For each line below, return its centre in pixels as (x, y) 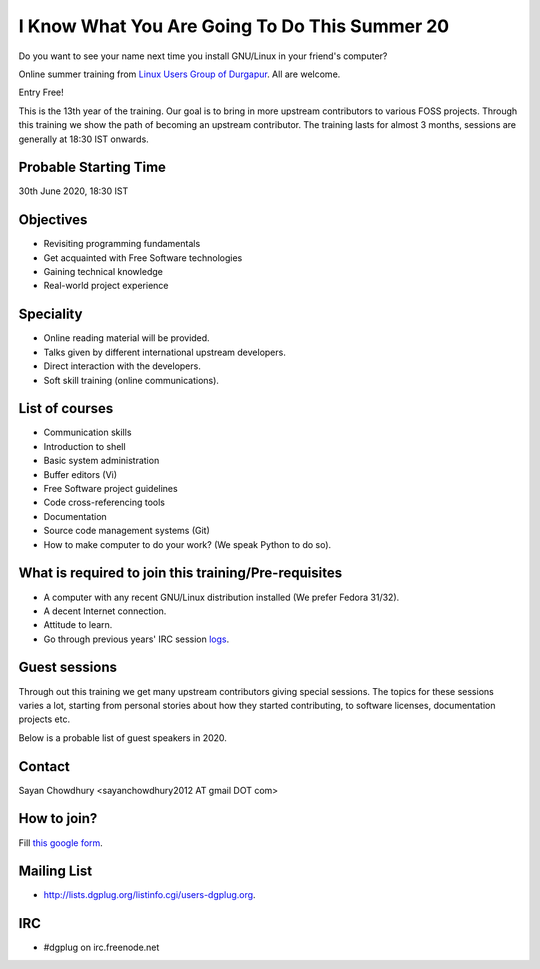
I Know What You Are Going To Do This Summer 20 (234, 26)
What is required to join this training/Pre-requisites (180, 573)
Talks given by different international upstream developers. (165, 352)
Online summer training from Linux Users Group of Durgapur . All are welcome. (179, 74)
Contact (44, 766)
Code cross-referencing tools (104, 502)
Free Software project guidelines (111, 489)
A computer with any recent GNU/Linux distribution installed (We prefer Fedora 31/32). (221, 597)
